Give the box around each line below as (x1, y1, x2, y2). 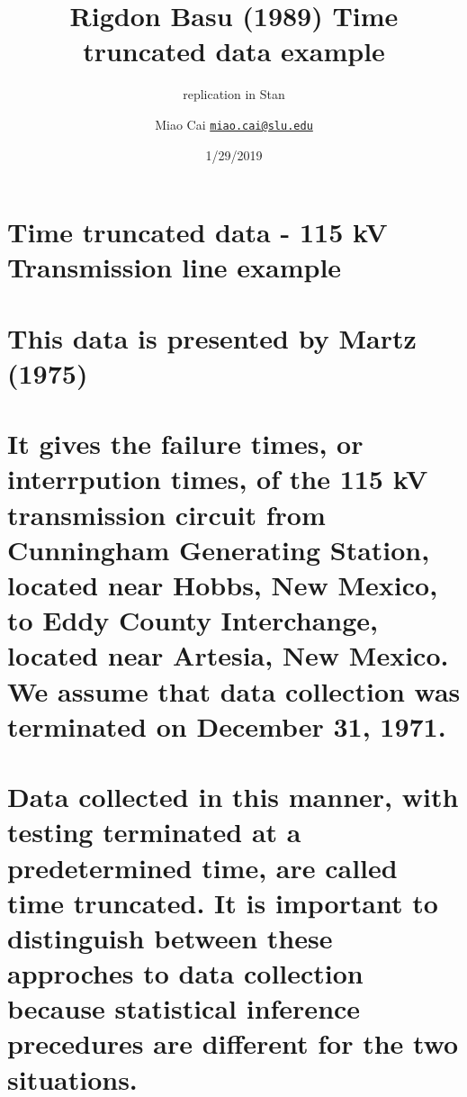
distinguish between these (7, 919, 333, 956)
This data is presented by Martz (7, 319, 417, 356)
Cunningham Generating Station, (7, 530, 430, 567)
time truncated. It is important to (7, 884, 438, 920)
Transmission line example (7, 249, 342, 286)
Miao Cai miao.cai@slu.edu (155, 114, 313, 133)
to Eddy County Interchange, (7, 602, 378, 639)
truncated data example (83, 32, 385, 69)
